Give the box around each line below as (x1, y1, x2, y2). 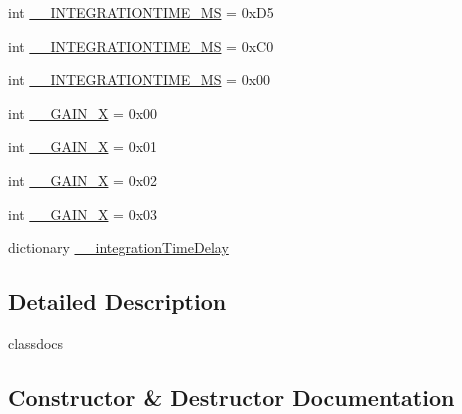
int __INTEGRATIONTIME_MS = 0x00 (8, 69, 271, 90)
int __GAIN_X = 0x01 (8, 136, 158, 157)
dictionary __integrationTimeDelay (8, 237, 229, 258)
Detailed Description (8, 286, 227, 317)
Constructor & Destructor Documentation (8, 381, 455, 412)
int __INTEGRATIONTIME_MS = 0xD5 (8, 2, 274, 22)
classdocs (8, 332, 64, 353)
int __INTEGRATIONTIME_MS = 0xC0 (8, 35, 274, 56)
